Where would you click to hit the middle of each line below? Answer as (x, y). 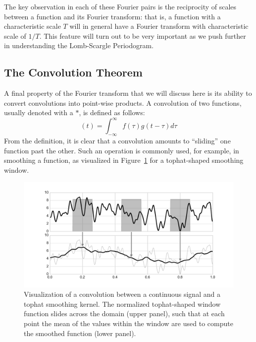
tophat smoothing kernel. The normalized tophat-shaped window (122, 304)
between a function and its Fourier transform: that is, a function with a (112, 16)
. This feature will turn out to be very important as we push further (143, 35)
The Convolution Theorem (73, 72)
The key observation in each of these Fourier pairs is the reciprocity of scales (120, 6)
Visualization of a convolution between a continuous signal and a (122, 294)
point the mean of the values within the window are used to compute (128, 323)
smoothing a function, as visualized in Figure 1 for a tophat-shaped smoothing (124, 160)
